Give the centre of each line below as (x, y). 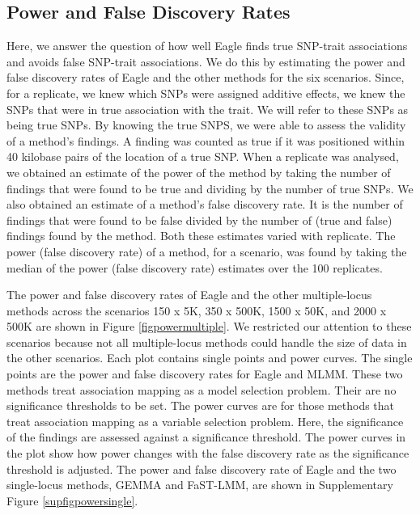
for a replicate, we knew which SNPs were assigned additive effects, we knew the (206, 93)
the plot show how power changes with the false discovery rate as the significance (208, 453)
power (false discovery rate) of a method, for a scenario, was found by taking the (207, 251)
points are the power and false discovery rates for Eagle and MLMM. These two (205, 374)
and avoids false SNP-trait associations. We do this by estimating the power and (206, 61)
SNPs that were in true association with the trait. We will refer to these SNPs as (208, 109)
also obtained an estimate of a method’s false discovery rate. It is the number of (205, 204)
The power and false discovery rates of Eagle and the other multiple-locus (189, 295)
